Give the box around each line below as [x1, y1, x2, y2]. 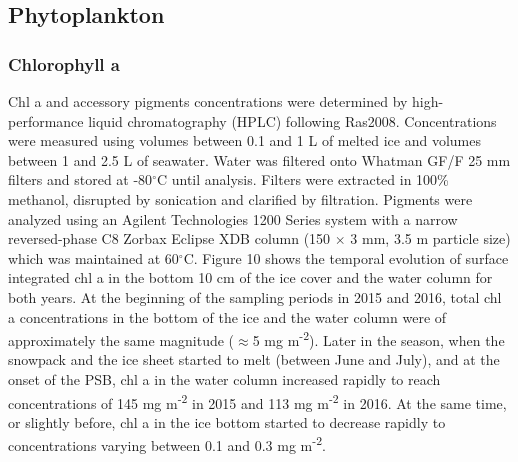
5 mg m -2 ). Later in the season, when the [252, 327, 505, 350]
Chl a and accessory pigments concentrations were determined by [8, 91, 408, 111]
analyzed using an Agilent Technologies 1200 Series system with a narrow [8, 208, 458, 229]
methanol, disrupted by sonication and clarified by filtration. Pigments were [8, 188, 473, 209]
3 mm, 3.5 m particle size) [350, 228, 511, 249]
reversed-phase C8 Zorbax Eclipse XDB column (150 [8, 228, 331, 249]
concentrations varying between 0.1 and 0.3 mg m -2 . [8, 432, 326, 456]
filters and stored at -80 [8, 169, 153, 190]
